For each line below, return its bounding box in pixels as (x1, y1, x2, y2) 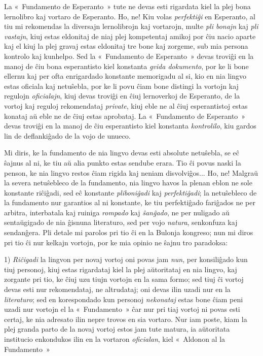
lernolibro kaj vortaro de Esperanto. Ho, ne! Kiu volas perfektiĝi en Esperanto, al (4, 11, 256, 21)
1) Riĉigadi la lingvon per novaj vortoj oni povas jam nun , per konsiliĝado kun (4, 254, 248, 265)
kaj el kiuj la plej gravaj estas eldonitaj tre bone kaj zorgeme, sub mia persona (4, 41, 248, 51)
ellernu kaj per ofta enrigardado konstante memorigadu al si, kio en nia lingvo (4, 71, 246, 81)
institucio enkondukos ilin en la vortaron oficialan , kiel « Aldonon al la (4, 334, 226, 344)
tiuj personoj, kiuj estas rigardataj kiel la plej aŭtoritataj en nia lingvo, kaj (4, 264, 237, 274)
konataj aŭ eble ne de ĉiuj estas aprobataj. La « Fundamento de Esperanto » (4, 110, 246, 121)
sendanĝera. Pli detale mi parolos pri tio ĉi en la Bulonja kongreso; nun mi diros (4, 227, 253, 238)
